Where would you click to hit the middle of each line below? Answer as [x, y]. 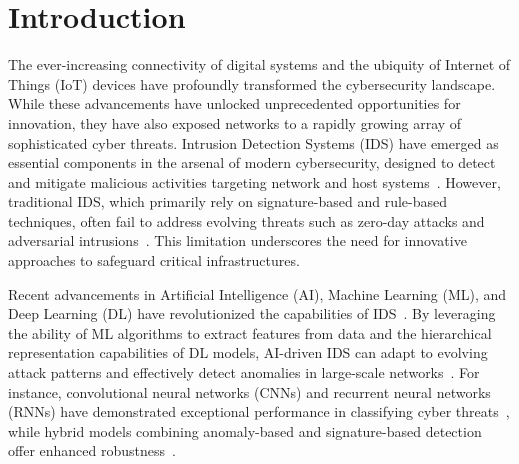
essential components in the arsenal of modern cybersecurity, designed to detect [252, 162]
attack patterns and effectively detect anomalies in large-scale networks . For [244, 372]
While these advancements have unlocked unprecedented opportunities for [234, 103]
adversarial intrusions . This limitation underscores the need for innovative [237, 240]
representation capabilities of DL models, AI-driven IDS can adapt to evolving [248, 352]
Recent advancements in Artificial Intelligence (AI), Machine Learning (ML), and [257, 293]
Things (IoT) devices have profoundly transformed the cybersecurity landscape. [252, 83]
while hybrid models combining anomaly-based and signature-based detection [245, 430]
